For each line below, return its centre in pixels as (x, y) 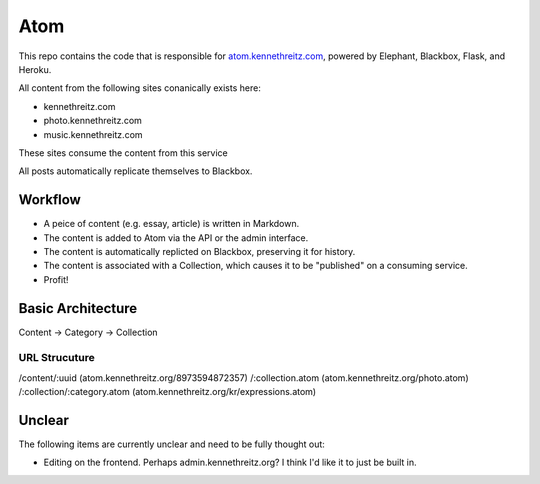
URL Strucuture (56, 358)
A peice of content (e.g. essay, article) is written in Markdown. (171, 224)
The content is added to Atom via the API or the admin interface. (176, 237)
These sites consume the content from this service (123, 152)
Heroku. (35, 69)
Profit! (56, 279)
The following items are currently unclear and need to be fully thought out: (171, 444)
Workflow (50, 200)
